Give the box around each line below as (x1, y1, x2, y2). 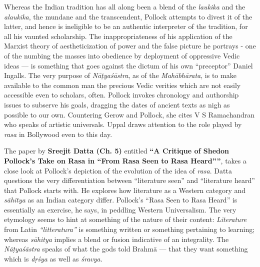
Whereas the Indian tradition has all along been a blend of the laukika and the (4, 1, 245, 11)
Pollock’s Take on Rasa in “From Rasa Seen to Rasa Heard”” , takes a (4, 155, 246, 165)
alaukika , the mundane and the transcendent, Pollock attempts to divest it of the (4, 11, 252, 21)
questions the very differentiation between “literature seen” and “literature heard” (4, 175, 255, 185)
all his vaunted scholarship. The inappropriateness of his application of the (4, 30, 232, 41)
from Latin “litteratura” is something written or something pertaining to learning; (4, 224, 255, 234)
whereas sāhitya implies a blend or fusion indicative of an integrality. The (4, 233, 229, 244)
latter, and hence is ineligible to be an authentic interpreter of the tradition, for (4, 21, 248, 31)
